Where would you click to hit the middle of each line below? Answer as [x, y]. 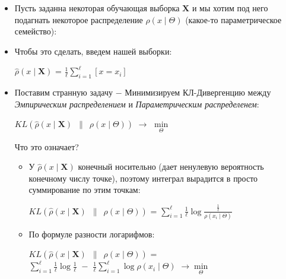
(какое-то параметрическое [233, 19]
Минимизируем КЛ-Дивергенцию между [198, 92]
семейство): [36, 31]
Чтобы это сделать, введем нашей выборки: [93, 51]
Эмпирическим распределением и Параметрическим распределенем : [137, 104]
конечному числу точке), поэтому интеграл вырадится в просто [143, 178]
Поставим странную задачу [63, 92]
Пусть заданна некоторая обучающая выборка [97, 8]
